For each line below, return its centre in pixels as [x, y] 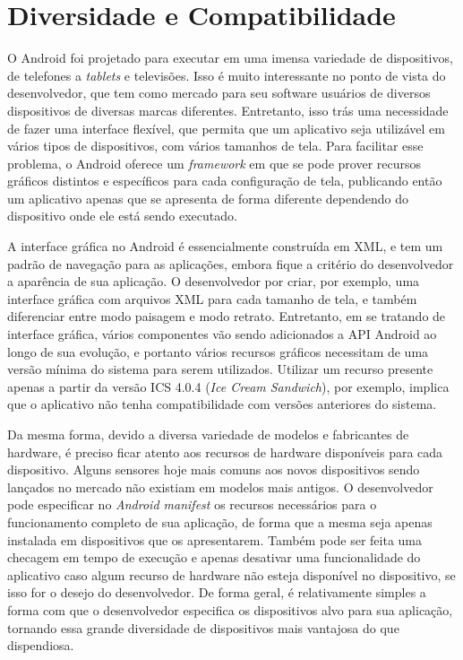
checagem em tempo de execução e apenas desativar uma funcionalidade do [214, 557]
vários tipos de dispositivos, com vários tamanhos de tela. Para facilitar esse [215, 146]
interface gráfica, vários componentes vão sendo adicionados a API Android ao [222, 334]
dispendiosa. [41, 645]
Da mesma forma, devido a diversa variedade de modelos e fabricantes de [208, 434]
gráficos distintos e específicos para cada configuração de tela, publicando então [225, 181]
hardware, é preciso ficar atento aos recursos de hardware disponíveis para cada [225, 452]
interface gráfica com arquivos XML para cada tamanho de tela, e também [212, 298]
